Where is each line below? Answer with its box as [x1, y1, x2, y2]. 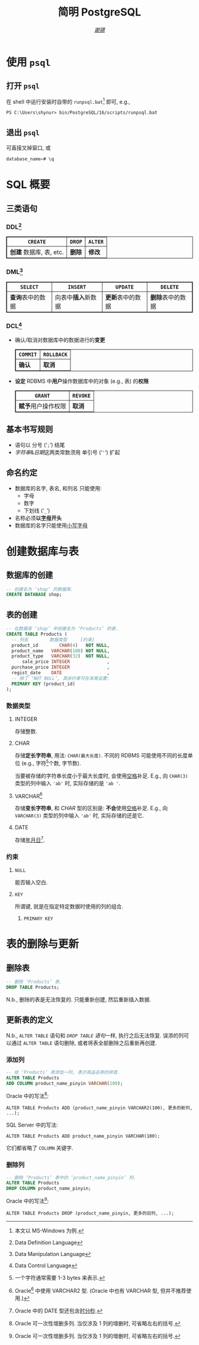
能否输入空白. [14, 879, 48, 886]
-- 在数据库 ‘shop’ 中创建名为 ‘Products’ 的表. [6, 626, 118, 632]
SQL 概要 [6, 178, 50, 192]
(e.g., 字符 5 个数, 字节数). [21, 758, 81, 766]
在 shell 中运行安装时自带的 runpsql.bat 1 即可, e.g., [6, 97, 130, 105]
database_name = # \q [6, 156, 54, 162]
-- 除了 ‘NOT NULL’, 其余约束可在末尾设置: [11, 675, 110, 681]
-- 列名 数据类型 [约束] [11, 636, 95, 643]
